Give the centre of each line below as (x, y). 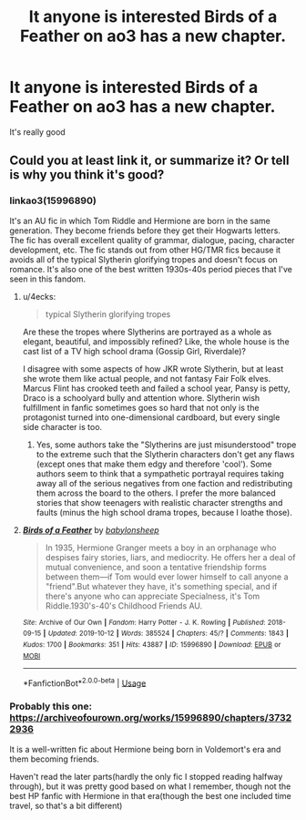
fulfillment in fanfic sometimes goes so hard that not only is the (141, 407)
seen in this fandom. (48, 279)
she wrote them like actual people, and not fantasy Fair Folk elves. (147, 378)
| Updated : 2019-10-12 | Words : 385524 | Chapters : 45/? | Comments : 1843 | (166, 634)
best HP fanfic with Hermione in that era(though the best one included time (150, 795)
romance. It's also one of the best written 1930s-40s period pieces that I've (151, 269)
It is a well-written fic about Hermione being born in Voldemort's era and (145, 749)
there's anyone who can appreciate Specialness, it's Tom (153, 596)
